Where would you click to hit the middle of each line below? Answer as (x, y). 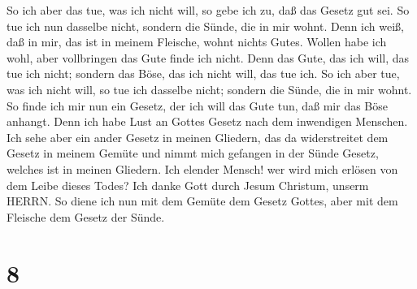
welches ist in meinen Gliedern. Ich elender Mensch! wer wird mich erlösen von (202, 168)
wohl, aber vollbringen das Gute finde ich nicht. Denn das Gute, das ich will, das (208, 57)
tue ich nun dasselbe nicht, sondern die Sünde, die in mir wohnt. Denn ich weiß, (205, 26)
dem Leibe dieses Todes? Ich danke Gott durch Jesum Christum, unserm (188, 185)
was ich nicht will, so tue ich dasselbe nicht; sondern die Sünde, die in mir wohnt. (209, 89)
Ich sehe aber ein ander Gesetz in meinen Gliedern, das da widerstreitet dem (198, 137)
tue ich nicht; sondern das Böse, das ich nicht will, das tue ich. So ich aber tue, (203, 73)
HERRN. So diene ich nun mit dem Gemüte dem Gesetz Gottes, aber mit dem (202, 201)
